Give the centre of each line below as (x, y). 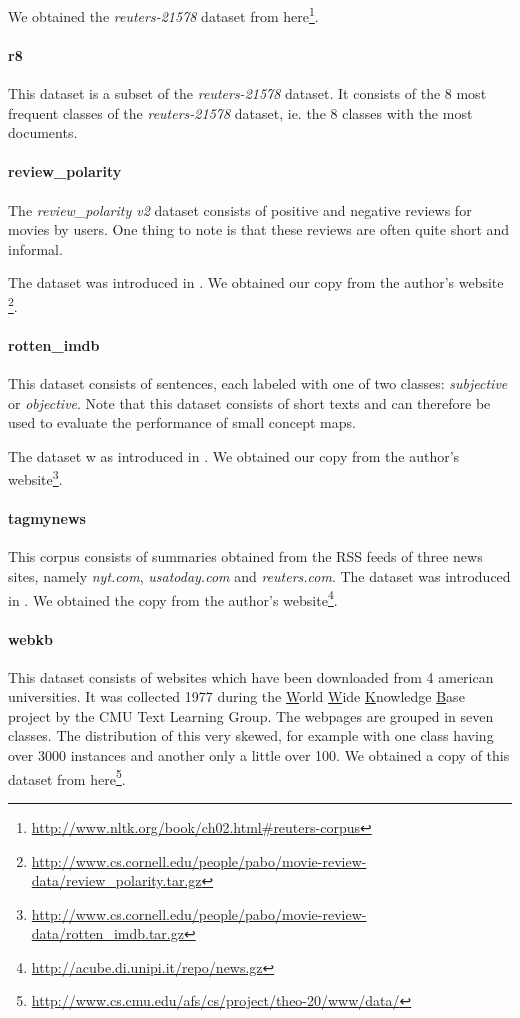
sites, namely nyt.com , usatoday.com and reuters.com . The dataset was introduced (259, 576)
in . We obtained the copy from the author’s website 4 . (173, 598)
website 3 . (35, 478)
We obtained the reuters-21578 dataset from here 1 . (163, 14)
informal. (35, 248)
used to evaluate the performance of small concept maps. (182, 422)
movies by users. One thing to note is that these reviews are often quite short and (259, 229)
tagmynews (47, 518)
